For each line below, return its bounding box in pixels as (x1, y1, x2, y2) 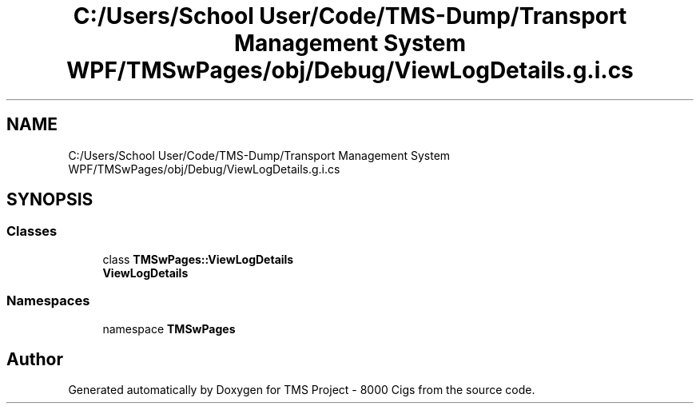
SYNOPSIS (6, 189, 93, 210)
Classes (6, 223, 58, 240)
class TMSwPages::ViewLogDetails (102, 252, 294, 266)
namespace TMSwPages (102, 321, 236, 336)
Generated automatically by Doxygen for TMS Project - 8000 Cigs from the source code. (68, 383, 535, 397)
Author (6, 348, 63, 369)
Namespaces (6, 293, 90, 309)
